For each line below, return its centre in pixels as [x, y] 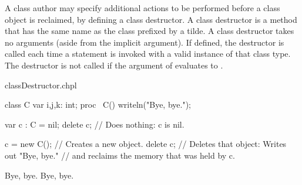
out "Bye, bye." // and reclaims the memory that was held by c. [120, 155]
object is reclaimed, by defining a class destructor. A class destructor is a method [151, 19]
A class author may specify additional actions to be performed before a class [142, 8]
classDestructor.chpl [41, 85]
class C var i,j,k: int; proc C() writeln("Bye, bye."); [98, 105]
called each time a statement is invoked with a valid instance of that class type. [148, 54]
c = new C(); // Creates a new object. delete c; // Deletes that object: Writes [146, 144]
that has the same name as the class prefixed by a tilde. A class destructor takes [150, 31]
